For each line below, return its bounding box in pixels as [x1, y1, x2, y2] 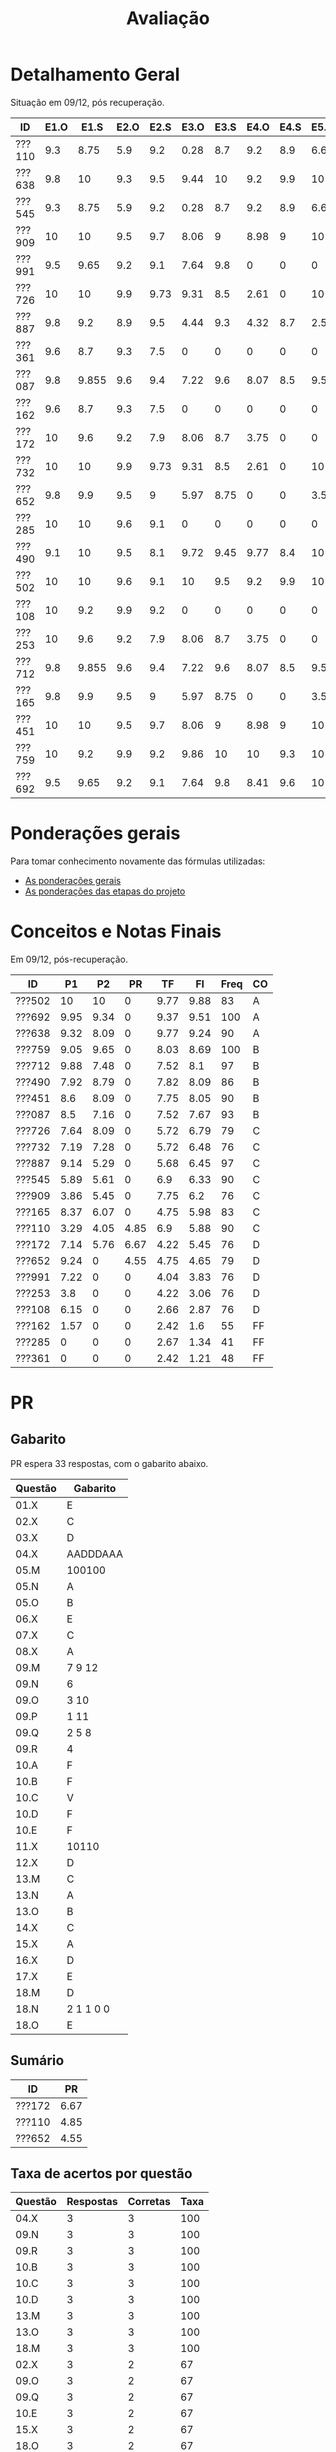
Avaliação [126, 7, 210, 30]
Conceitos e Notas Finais [10, 920, 222, 943]
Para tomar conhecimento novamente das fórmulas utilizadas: [10, 855, 266, 867]
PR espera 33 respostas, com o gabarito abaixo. [10, 1457, 209, 1469]
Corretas [127, 2195, 171, 2209]
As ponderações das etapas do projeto [24, 885, 186, 897]
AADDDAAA [66, 1547, 123, 1561]
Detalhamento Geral [10, 63, 180, 86]
